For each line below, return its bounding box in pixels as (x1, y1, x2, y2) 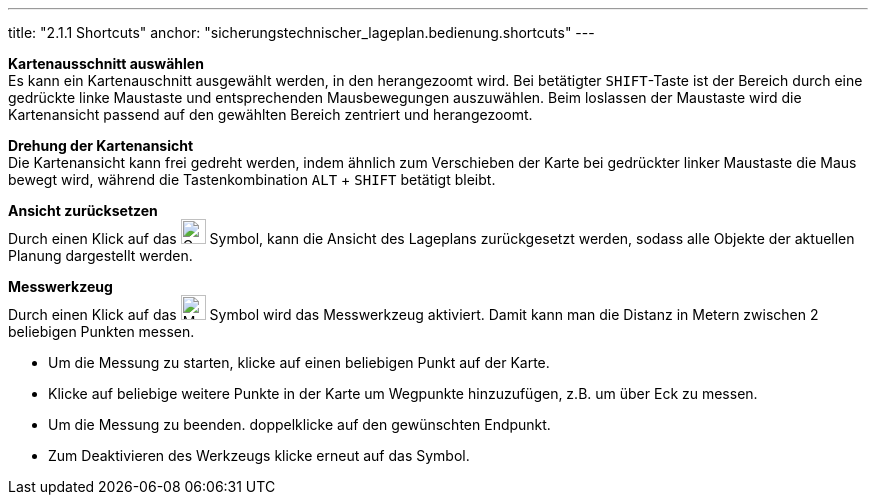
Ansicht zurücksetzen (8, 202, 158, 219)
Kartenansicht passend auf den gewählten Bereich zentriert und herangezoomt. (8, 106, 533, 123)
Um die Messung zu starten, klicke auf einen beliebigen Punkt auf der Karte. (48, 354, 550, 371)
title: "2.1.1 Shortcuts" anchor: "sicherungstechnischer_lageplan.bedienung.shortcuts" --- (8, 24, 595, 41)
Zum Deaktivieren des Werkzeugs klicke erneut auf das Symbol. (48, 447, 470, 464)
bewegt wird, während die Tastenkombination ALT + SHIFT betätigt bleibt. (8, 171, 496, 188)
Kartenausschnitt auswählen (8, 55, 204, 72)
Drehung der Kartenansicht (8, 137, 194, 154)
